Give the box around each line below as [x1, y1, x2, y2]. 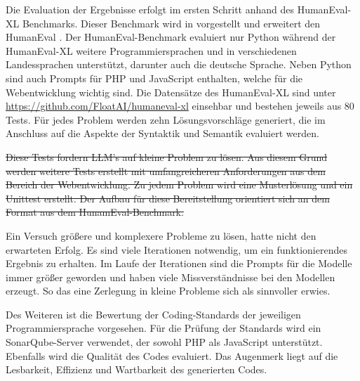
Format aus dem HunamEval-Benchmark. [6, 205, 184, 219]
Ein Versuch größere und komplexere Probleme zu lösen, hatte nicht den [6, 228, 316, 243]
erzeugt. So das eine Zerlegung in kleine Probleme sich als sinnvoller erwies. [6, 283, 331, 298]
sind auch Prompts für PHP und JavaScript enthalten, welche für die [6, 70, 303, 85]
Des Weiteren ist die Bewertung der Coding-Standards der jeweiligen [6, 306, 301, 321]
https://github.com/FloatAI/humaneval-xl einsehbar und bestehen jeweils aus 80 [6, 98, 354, 113]
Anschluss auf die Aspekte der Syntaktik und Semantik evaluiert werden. [6, 126, 319, 141]
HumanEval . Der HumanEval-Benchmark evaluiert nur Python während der [6, 30, 336, 44]
